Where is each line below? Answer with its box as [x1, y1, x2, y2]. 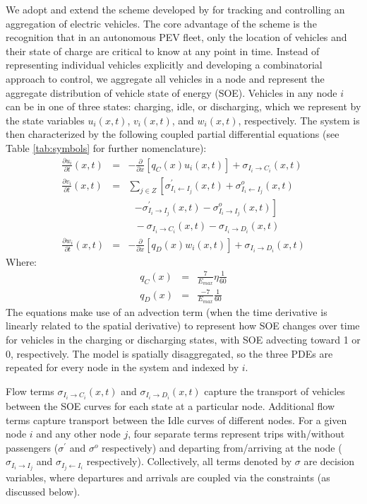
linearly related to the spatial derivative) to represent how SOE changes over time [6, 318, 360, 333]
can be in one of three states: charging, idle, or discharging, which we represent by [6, 99, 361, 114]
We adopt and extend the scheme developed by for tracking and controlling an [6, 2, 345, 16]
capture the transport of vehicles [204, 383, 345, 398]
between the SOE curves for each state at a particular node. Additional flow [6, 398, 335, 413]
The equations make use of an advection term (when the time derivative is [6, 304, 327, 319]
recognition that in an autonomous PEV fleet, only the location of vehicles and [6, 30, 347, 45]
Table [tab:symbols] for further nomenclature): [6, 140, 207, 155]
